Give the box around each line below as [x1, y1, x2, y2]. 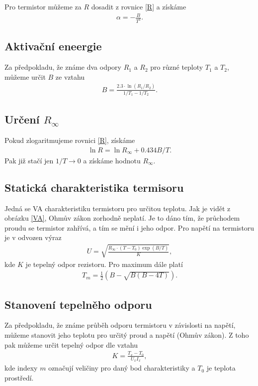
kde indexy [4, 363, 38, 373]
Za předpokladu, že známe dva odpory [4, 62, 121, 72]
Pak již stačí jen [4, 155, 54, 165]
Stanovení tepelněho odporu [4, 296, 152, 312]
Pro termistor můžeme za [4, 1, 82, 11]
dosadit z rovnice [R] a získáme [91, 1, 186, 11]
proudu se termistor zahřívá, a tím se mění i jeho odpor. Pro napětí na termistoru [4, 222, 255, 233]
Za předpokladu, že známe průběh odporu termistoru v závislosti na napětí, [4, 320, 236, 330]
